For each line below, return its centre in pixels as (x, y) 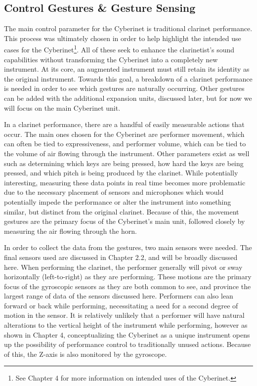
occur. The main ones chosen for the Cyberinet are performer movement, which (124, 134)
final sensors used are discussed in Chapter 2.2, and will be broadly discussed (121, 257)
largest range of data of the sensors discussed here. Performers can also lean (119, 296)
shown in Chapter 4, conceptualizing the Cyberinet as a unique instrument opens (127, 334)
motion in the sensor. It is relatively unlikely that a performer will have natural (124, 315)
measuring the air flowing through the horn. (70, 231)
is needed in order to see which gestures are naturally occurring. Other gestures (124, 88)
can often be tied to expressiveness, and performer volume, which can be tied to (125, 144)
